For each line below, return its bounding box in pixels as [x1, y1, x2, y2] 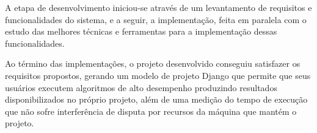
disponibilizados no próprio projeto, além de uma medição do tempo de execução [5, 93, 308, 106]
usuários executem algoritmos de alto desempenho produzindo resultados [5, 81, 277, 94]
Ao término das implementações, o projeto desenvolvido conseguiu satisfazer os [5, 57, 301, 70]
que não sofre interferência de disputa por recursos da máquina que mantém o [5, 104, 297, 117]
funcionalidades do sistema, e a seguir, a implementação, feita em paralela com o [5, 13, 307, 26]
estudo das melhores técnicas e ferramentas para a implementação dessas [5, 25, 277, 38]
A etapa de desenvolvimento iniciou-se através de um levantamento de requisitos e [5, 1, 312, 13]
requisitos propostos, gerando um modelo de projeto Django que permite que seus [5, 69, 311, 81]
